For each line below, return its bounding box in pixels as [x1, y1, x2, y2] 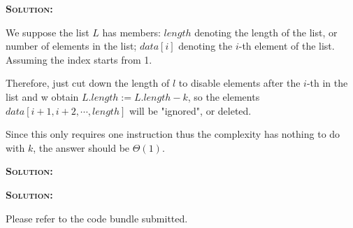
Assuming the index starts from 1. [6, 52, 152, 66]
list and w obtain [6, 89, 79, 104]
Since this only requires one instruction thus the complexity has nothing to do [6, 127, 340, 141]
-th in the [306, 76, 348, 90]
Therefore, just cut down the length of [6, 76, 170, 90]
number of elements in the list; [6, 38, 137, 53]
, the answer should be [33, 140, 130, 155]
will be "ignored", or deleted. [129, 103, 252, 117]
